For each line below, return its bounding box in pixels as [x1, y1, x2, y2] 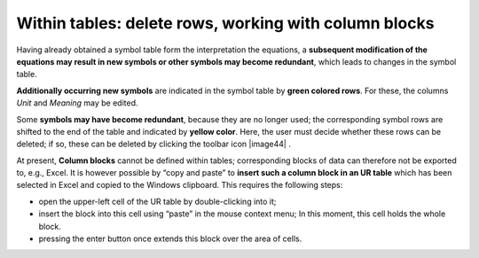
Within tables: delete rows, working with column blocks [16, 13, 435, 33]
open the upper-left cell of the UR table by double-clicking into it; [38, 196, 277, 207]
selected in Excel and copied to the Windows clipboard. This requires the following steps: [16, 180, 343, 191]
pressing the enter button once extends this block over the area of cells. [38, 233, 302, 244]
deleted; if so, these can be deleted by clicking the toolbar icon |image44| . [16, 138, 292, 150]
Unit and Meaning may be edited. [16, 98, 138, 108]
